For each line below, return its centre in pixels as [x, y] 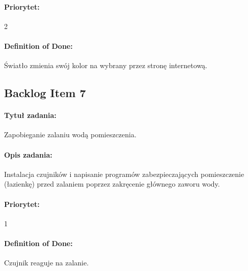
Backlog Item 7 [45, 93]
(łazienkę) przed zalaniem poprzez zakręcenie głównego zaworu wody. [112, 184]
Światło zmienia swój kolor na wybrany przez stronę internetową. [106, 65]
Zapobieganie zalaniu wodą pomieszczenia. [70, 134]
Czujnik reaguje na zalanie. [47, 263]
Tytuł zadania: [30, 115]
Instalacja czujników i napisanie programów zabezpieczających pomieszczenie [124, 174]
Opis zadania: [28, 154]
